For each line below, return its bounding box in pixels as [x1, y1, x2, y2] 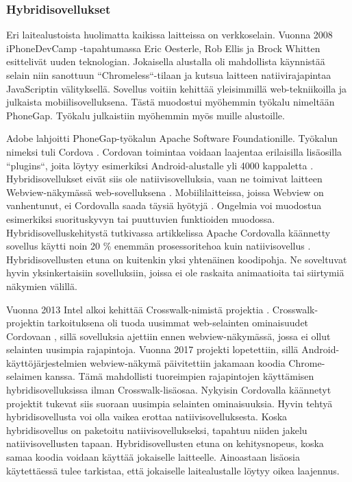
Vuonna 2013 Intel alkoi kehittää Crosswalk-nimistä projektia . [6, 302, 270, 316]
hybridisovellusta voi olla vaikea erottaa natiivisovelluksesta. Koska [6, 409, 288, 424]
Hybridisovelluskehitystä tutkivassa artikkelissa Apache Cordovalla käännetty [6, 225, 331, 239]
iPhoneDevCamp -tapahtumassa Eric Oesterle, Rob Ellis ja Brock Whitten [6, 40, 320, 55]
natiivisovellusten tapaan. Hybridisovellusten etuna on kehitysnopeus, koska [6, 436, 324, 450]
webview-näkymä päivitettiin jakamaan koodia [90, 355, 286, 370]
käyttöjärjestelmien [6, 355, 87, 370]
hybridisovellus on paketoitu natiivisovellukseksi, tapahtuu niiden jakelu [6, 422, 307, 437]
